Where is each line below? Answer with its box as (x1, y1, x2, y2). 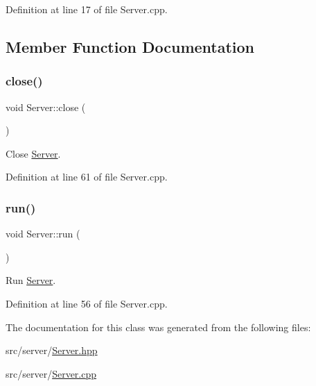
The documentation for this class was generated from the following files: (6, 319, 311, 334)
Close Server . (6, 146, 61, 160)
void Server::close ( (6, 99, 86, 114)
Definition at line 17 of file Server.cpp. (6, 2, 168, 16)
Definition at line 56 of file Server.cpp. (6, 296, 168, 310)
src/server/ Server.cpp (6, 366, 97, 380)
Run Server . (6, 273, 56, 287)
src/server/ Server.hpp (6, 343, 98, 358)
